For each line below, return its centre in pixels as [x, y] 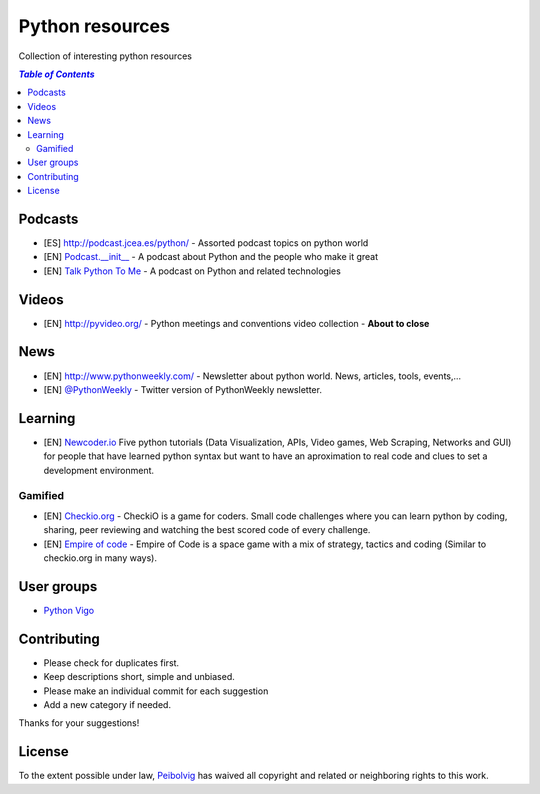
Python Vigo [69, 610]
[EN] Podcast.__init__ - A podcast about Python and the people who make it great [211, 257]
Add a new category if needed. [107, 704]
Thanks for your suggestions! [79, 723]
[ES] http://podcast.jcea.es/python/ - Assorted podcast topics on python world [206, 242]
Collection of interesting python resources [105, 56]
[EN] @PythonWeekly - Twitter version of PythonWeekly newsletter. [182, 389]
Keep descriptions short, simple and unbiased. [139, 677]
